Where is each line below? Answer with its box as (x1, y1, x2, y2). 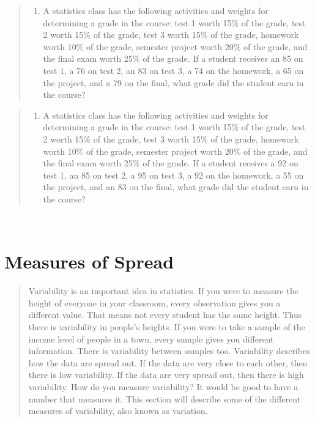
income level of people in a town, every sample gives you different (28, 332, 274, 345)
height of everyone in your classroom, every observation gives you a (28, 296, 281, 309)
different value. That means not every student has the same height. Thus (28, 308, 302, 321)
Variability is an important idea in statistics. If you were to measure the (28, 284, 298, 297)
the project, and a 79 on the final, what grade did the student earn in (43, 76, 304, 89)
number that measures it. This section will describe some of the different (28, 392, 301, 405)
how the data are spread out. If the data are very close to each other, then (28, 356, 308, 369)
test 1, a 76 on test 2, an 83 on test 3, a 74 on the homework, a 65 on (43, 64, 304, 76)
